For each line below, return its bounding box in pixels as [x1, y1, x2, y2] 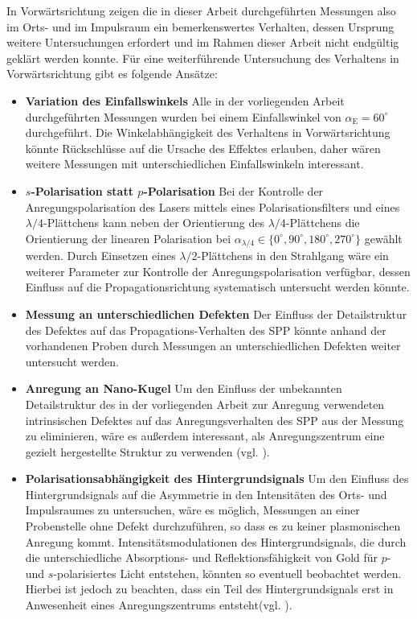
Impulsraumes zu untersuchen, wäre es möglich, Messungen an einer [25, 501, 360, 518]
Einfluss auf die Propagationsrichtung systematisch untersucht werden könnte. [25, 279, 410, 295]
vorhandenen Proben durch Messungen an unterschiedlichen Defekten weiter [25, 337, 401, 354]
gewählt [364, 229, 403, 246]
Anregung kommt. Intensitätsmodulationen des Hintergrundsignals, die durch [25, 533, 407, 550]
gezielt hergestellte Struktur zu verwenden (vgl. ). [25, 443, 270, 460]
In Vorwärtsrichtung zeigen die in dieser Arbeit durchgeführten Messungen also [6, 2, 396, 19]
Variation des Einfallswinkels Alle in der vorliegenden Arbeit [25, 92, 345, 109]
